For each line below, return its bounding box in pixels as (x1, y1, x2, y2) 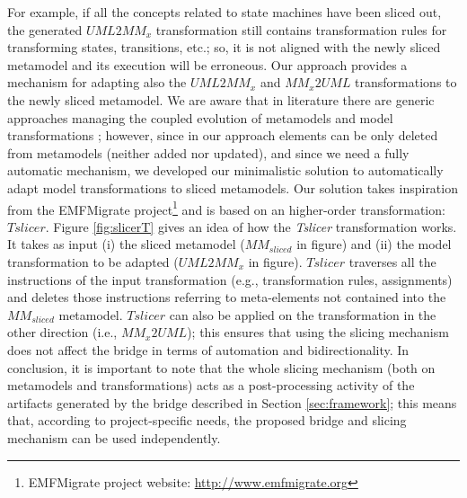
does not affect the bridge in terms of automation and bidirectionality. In (7, 340, 410, 359)
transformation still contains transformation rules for (155, 20, 447, 39)
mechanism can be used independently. (7, 428, 221, 447)
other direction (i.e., (7, 323, 118, 342)
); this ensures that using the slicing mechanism (187, 323, 449, 342)
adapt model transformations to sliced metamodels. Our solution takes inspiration (7, 178, 458, 197)
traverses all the (348, 252, 436, 271)
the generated (7, 20, 83, 39)
